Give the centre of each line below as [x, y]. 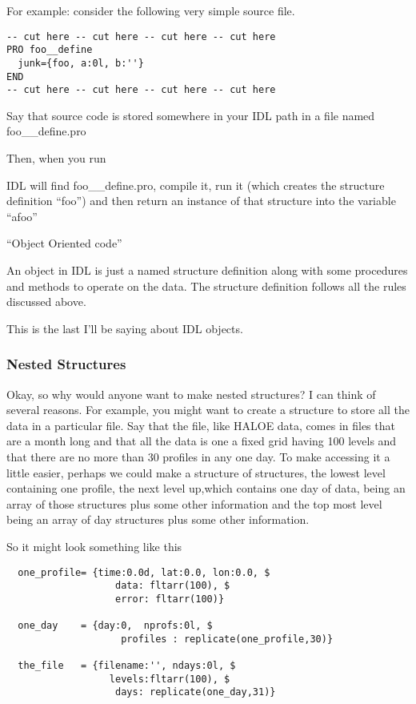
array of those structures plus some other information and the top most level [194, 503]
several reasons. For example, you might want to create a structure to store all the [208, 410]
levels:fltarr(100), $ [170, 679]
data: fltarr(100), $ [173, 586]
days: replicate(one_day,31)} [196, 692]
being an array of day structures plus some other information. [158, 519]
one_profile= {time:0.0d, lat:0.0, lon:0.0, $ [144, 572]
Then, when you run [56, 158]
